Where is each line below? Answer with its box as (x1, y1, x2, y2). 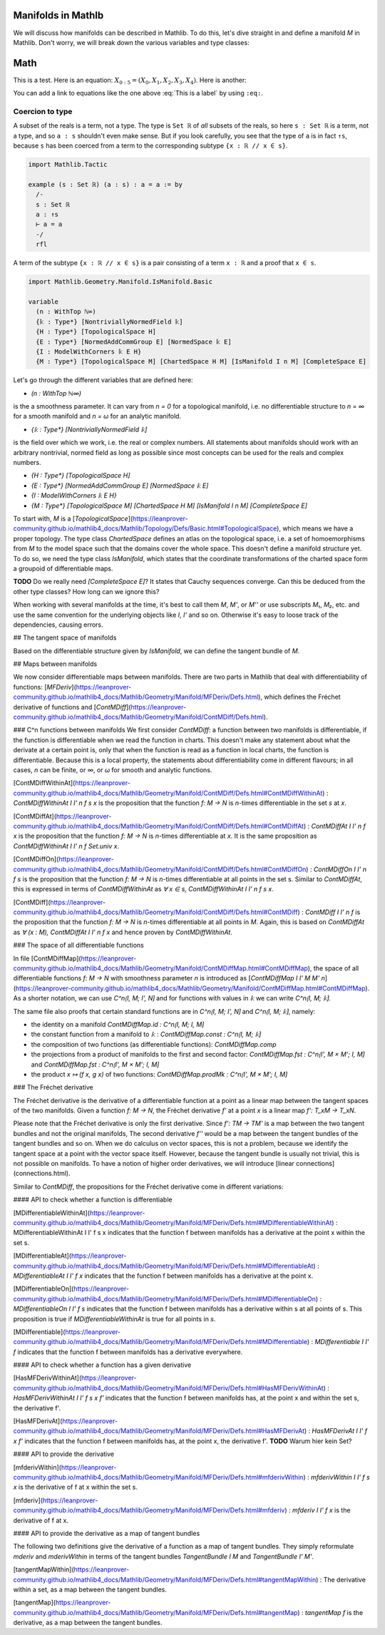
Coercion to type (13, 106, 73, 116)
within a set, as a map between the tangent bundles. (13, 1585, 168, 1594)
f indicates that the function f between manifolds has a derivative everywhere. (13, 1348, 243, 1356)
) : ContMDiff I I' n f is (297, 908, 361, 916)
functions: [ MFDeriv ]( (13, 682, 76, 691)
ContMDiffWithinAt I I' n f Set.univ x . (13, 841, 120, 850)
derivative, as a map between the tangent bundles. (13, 1619, 163, 1627)
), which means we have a (277, 524, 354, 533)
